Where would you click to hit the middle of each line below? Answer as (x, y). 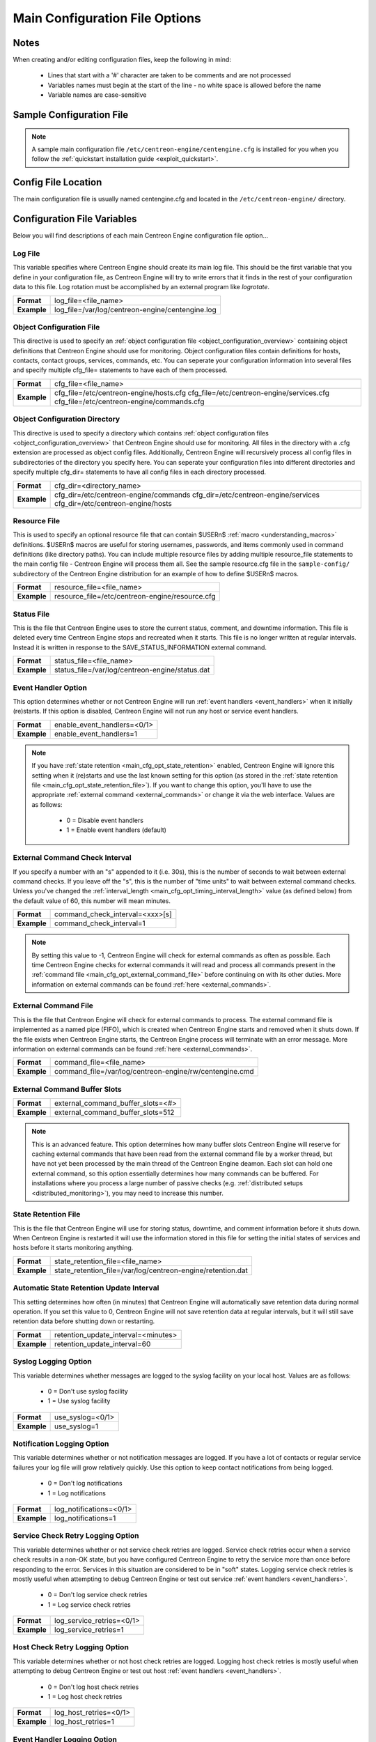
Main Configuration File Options (107, 18)
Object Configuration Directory (66, 419)
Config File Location (57, 182)
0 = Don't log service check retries (97, 1595)
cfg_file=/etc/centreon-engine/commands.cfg (130, 401)
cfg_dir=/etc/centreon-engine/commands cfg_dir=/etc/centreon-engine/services (187, 495)
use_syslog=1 (77, 1426)
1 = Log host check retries (85, 1696)
